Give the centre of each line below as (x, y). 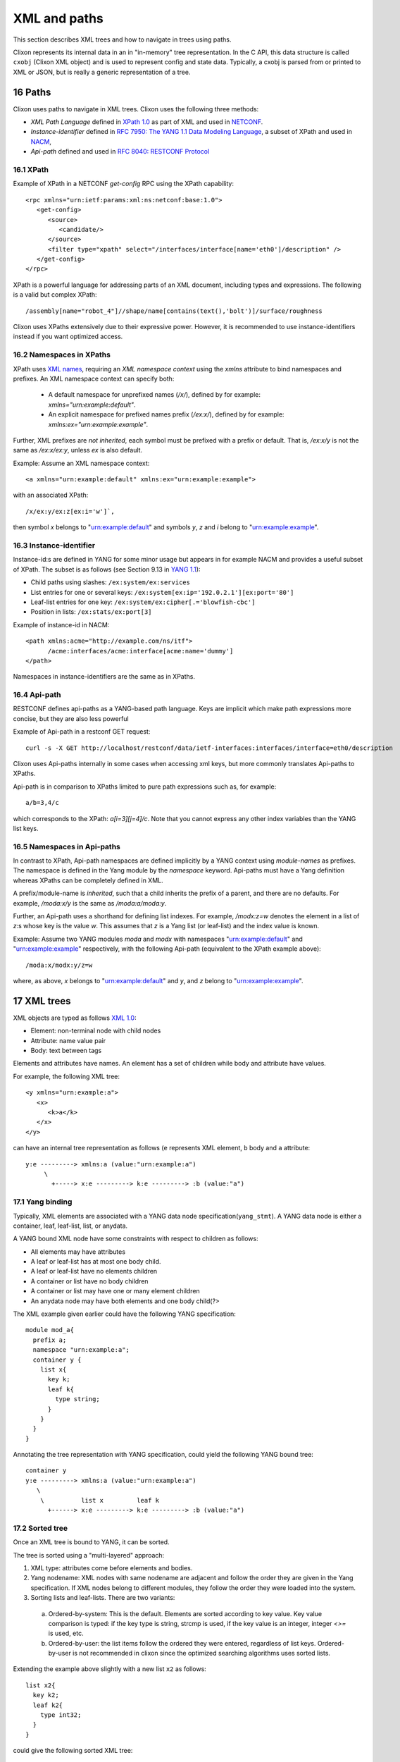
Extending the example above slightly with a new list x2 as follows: (110, 1669)
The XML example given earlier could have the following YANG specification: (124, 1314)
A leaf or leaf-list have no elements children (94, 1271)
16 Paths (32, 92)
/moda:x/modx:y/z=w (59, 965)
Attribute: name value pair (68, 1040)
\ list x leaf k (100, 1500)
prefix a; (50, 1340)
